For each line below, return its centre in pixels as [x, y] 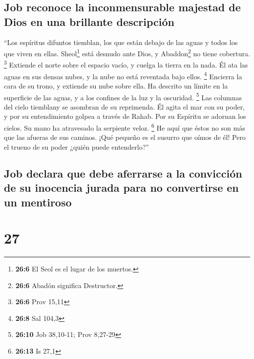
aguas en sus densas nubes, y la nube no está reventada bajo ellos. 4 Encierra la [123, 75]
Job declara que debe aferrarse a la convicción [123, 173]
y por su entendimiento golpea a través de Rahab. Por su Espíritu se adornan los [125, 116]
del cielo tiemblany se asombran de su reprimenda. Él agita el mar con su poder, [125, 106]
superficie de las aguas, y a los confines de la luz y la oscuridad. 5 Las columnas [123, 96]
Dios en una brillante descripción [89, 21]
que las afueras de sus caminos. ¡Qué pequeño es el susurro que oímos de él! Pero [125, 137]
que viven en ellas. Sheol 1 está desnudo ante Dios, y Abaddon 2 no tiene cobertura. [127, 53]
